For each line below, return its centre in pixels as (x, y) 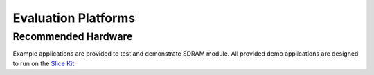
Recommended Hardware (73, 36)
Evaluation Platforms (74, 18)
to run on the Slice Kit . (44, 63)
